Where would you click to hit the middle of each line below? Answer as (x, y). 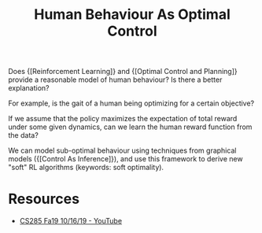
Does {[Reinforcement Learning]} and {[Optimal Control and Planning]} (123, 72)
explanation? (29, 88)
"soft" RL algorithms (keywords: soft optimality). (86, 168)
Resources (44, 199)
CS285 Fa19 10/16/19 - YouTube (71, 221)
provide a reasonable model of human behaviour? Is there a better (115, 80)
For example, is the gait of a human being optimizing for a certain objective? (131, 103)
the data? (24, 135)
